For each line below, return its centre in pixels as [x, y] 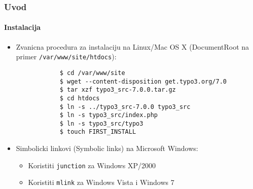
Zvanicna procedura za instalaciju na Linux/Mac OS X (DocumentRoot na [133, 46]
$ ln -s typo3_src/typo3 [101, 123]
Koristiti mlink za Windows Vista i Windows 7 [101, 182]
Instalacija [23, 27]
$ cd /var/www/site [92, 73]
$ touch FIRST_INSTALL [98, 132]
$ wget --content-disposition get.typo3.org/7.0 [143, 81]
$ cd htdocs [80, 98]
